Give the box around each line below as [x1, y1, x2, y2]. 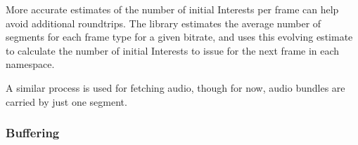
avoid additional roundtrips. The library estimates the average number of [6, 15, 321, 30]
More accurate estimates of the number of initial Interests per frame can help [6, 2, 339, 16]
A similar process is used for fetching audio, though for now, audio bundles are [6, 80, 345, 95]
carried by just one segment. [6, 94, 127, 109]
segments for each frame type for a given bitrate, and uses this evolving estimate [6, 29, 353, 44]
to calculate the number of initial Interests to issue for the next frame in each [6, 43, 340, 57]
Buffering [6, 124, 60, 141]
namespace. [6, 57, 55, 71]
